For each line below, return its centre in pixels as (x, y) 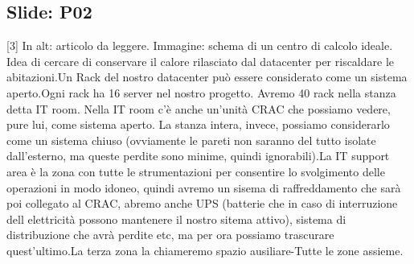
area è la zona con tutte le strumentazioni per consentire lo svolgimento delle (196, 171)
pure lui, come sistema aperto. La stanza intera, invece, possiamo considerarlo (198, 124)
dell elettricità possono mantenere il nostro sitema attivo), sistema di (176, 219)
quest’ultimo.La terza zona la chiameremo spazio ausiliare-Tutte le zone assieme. (205, 250)
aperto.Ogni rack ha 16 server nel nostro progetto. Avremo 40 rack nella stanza (201, 92)
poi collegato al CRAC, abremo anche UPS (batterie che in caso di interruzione (202, 203)
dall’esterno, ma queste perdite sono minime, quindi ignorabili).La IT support (198, 156)
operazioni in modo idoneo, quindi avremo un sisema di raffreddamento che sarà (204, 187)
